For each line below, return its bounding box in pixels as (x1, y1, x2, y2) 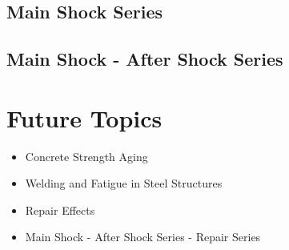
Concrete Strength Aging (25, 147, 148, 164)
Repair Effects (25, 201, 95, 218)
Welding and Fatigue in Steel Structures (25, 175, 223, 192)
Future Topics (6, 101, 163, 134)
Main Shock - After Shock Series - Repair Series (25, 228, 261, 245)
